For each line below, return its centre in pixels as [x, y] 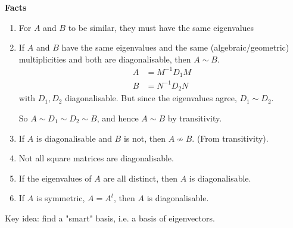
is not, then [144, 138]
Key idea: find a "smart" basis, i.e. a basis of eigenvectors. [110, 218]
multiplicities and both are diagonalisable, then [105, 59]
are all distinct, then [140, 178]
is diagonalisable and [74, 138]
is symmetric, [60, 198]
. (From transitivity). [230, 138]
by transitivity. [195, 118]
